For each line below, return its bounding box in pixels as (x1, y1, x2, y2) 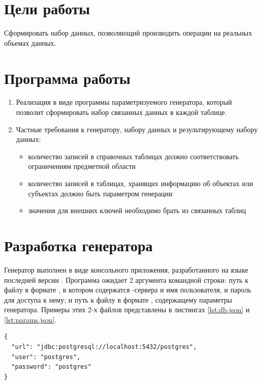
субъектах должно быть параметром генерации (28, 188, 173, 198)
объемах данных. (4, 37, 56, 48)
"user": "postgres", (11, 353, 81, 361)
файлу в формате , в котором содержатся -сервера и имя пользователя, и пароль (4, 284, 251, 295)
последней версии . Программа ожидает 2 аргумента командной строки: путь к (4, 274, 248, 285)
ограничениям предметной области (28, 161, 136, 171)
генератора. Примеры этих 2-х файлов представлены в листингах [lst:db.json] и (4, 304, 250, 315)
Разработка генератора (4, 234, 153, 255)
